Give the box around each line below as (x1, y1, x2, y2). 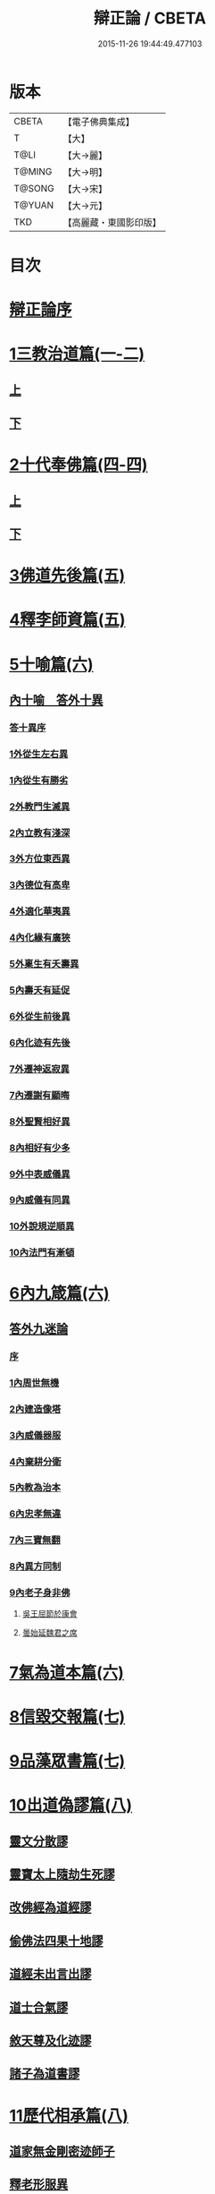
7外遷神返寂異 (9, 1063, 70, 1075)
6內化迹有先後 (9, 1036, 70, 1048)
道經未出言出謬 (9, 1967, 92, 1982)
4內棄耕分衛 (9, 1456, 62, 1468)
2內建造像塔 (9, 1403, 62, 1415)
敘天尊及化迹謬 (9, 2033, 92, 2048)
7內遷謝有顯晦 (9, 1088, 70, 1101)
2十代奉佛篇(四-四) (9, 455, 148, 475)
